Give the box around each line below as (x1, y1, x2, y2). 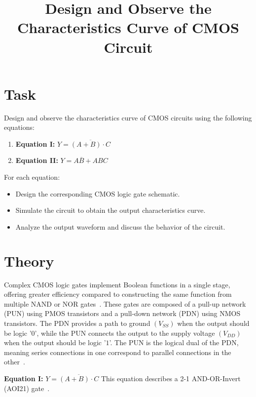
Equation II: (15, 155, 58, 165)
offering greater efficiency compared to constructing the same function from (4, 289, 232, 299)
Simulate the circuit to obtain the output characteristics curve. (15, 205, 206, 215)
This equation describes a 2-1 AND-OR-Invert (101, 373, 241, 383)
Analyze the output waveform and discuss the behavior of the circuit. (15, 221, 225, 232)
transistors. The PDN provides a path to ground (4, 318, 150, 328)
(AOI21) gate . (4, 383, 50, 393)
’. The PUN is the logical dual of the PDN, (109, 337, 239, 348)
